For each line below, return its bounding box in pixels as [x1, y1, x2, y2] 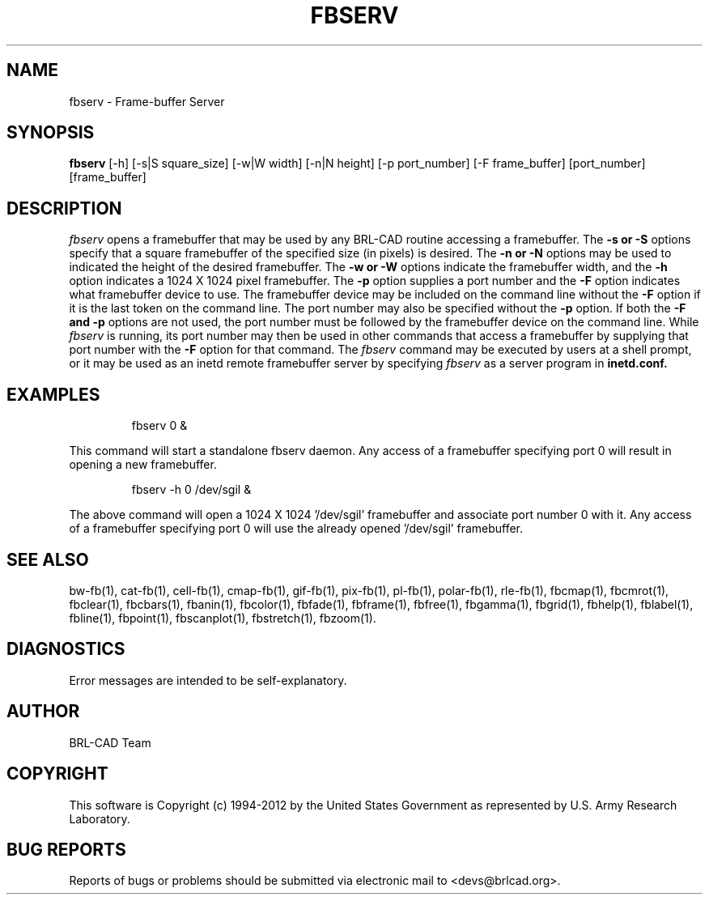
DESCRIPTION [6, 198, 122, 219]
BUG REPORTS [6, 839, 126, 860]
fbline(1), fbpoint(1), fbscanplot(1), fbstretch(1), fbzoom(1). [69, 610, 376, 625]
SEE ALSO [6, 549, 89, 570]
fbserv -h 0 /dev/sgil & [131, 482, 252, 497]
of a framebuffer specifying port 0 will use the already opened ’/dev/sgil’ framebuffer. [69, 521, 524, 536]
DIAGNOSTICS [6, 639, 125, 660]
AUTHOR [6, 701, 80, 722]
